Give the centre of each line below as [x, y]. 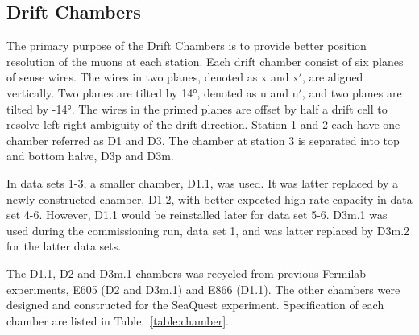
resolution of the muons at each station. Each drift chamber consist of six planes [205, 61]
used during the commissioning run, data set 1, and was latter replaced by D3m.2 [208, 230]
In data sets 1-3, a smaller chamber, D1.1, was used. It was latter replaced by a [203, 182]
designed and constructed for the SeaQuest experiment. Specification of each [195, 305]
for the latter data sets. [64, 246]
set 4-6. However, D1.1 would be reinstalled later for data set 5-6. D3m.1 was [197, 215]
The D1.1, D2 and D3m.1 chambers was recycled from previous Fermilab [187, 273]
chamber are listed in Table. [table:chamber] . [118, 320]
